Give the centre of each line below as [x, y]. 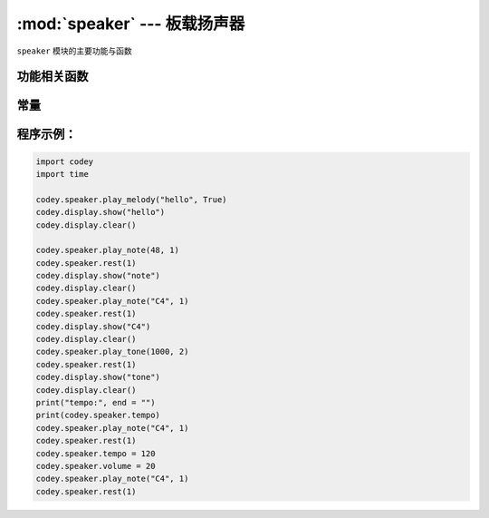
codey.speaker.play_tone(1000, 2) [112, 352]
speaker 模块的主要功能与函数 [74, 51]
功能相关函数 [53, 77]
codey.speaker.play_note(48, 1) [108, 250]
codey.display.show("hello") [101, 212]
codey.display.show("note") [98, 276]
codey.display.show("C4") [93, 326]
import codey [65, 161]
